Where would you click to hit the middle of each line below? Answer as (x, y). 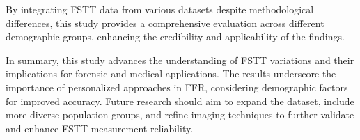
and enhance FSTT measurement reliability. (100, 128)
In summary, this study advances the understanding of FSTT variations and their (180, 60)
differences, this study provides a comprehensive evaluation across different (165, 23)
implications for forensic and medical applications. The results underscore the (171, 73)
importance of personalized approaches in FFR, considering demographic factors (177, 87)
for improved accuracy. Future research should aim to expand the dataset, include (180, 101)
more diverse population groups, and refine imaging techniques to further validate (180, 115)
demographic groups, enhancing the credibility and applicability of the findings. (175, 37)
